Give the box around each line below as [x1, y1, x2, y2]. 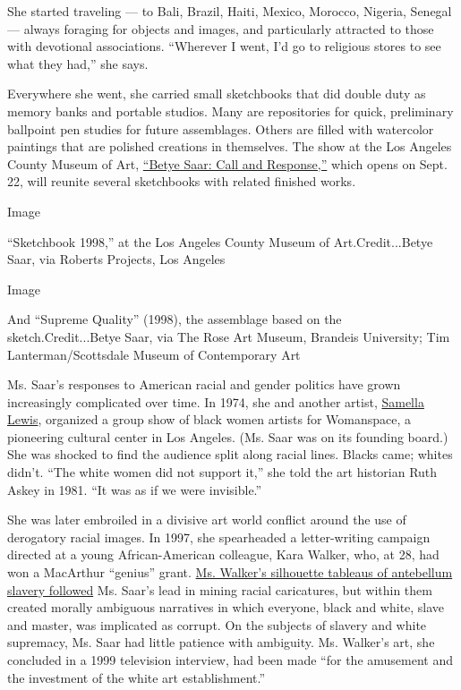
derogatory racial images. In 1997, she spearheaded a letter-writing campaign [7, 527, 431, 546]
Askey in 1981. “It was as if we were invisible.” [7, 480, 262, 498]
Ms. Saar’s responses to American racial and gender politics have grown [7, 375, 401, 394]
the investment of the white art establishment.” [7, 668, 266, 686]
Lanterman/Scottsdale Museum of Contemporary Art [7, 345, 301, 363]
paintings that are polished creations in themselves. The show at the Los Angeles [7, 137, 452, 156]
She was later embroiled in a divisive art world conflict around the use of [7, 510, 406, 529]
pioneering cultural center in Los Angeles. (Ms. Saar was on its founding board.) [7, 427, 448, 446]
